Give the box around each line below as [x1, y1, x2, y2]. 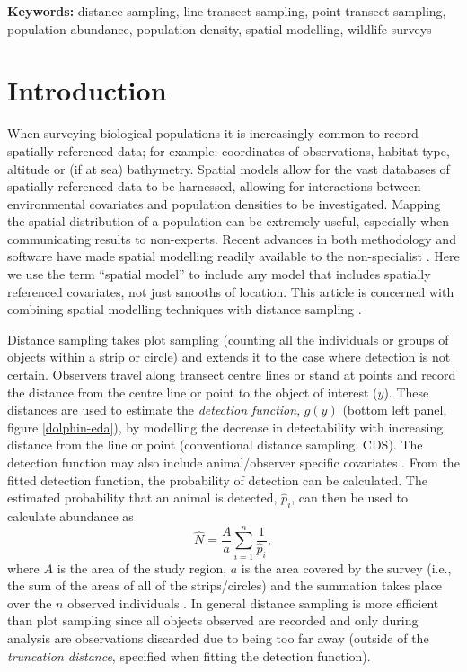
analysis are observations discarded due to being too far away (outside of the [7, 629, 429, 648]
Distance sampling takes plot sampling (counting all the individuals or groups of [7, 329, 449, 348]
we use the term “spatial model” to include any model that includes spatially [7, 265, 431, 284]
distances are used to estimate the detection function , [7, 400, 301, 419]
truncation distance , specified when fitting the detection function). [7, 646, 371, 665]
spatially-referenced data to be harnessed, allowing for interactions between [7, 177, 421, 196]
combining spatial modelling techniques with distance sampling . [7, 300, 362, 319]
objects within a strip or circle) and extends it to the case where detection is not [7, 347, 451, 366]
